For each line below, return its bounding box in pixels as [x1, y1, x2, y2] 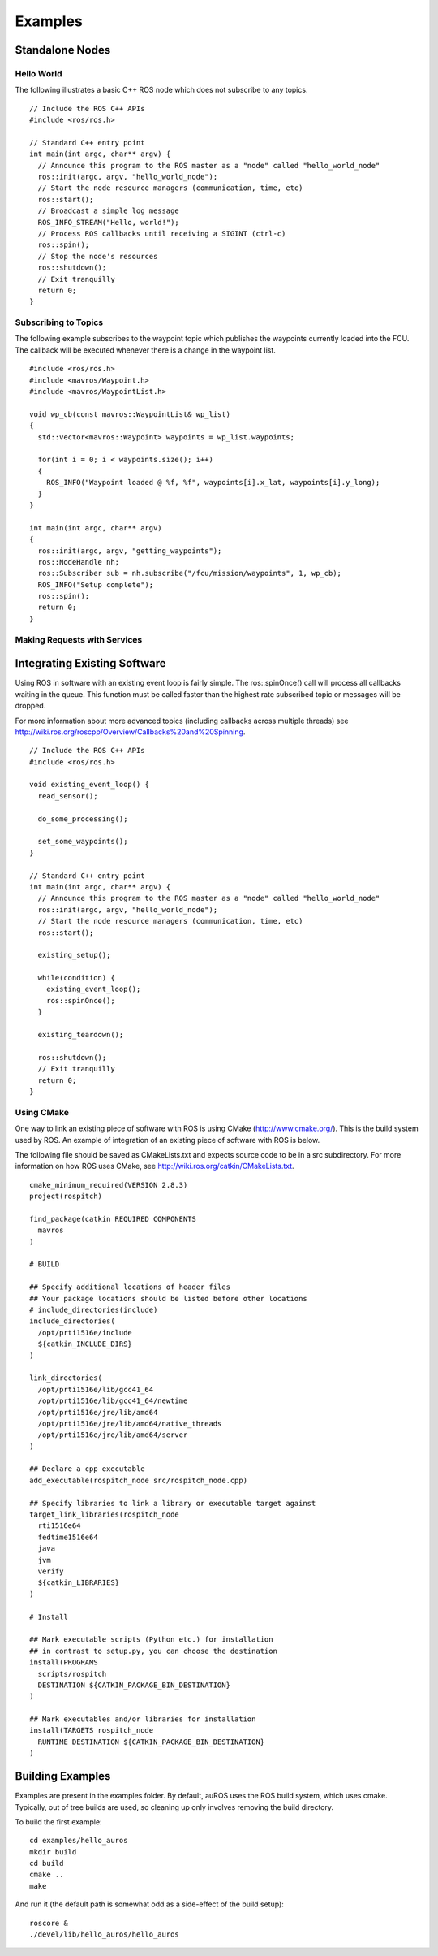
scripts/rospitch [37, 1669, 107, 1678]
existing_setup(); [37, 950, 111, 960]
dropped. [15, 701, 46, 711]
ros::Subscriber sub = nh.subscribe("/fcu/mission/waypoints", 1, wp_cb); [37, 569, 342, 578]
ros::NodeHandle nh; [37, 557, 120, 566]
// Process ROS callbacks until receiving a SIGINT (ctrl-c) [37, 229, 286, 238]
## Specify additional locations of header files [29, 1283, 231, 1292]
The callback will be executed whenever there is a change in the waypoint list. [15, 345, 276, 355]
